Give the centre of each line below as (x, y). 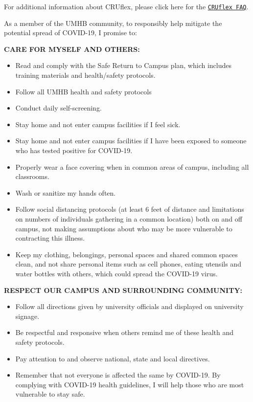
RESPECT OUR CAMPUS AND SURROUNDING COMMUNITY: (123, 290)
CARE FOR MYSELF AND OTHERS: (72, 49)
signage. (27, 316)
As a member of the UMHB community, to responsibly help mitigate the (113, 23)
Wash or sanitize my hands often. (66, 192)
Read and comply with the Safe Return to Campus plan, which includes (124, 65)
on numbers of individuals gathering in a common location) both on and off (129, 218)
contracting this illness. (50, 238)
